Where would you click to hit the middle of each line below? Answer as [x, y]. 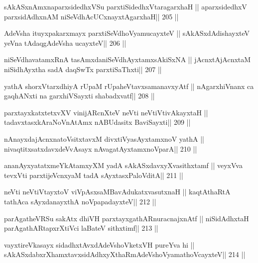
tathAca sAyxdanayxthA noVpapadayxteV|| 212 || [80, 201]
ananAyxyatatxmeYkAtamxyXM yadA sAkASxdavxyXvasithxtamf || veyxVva [123, 165]
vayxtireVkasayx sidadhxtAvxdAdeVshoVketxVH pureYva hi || [99, 244]
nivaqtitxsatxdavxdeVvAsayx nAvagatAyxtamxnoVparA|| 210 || [101, 148]
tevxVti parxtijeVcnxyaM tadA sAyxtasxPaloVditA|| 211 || [94, 175]
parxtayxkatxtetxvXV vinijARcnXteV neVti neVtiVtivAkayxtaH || [106, 112]
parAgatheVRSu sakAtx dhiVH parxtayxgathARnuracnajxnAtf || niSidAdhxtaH [127, 218]
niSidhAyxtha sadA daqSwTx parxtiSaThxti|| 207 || [83, 69]
